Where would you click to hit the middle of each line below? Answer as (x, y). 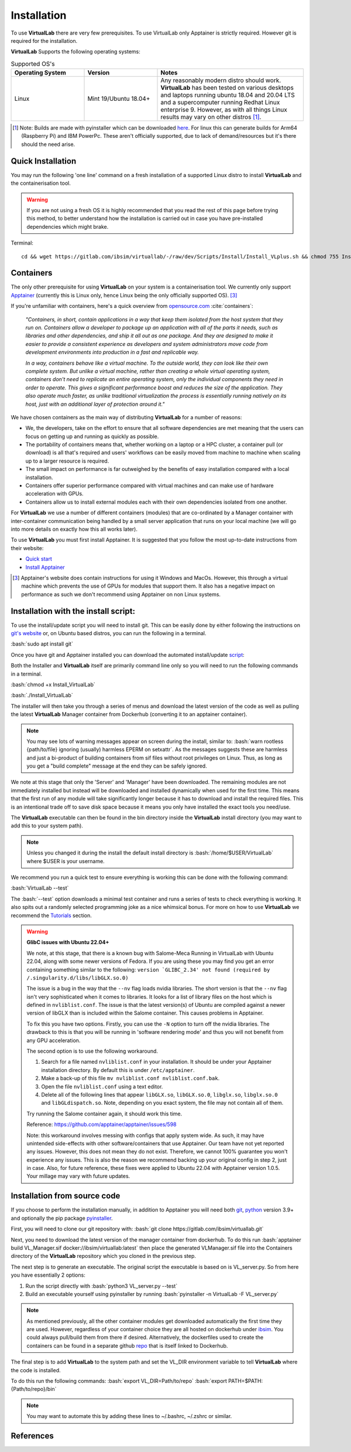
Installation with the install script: (73, 611)
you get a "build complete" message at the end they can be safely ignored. (117, 766)
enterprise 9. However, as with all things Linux (224, 110)
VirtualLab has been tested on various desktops (227, 88)
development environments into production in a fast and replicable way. (112, 352)
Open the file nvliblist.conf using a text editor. (102, 1086)
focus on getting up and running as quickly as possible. (92, 436)
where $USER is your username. (66, 861)
